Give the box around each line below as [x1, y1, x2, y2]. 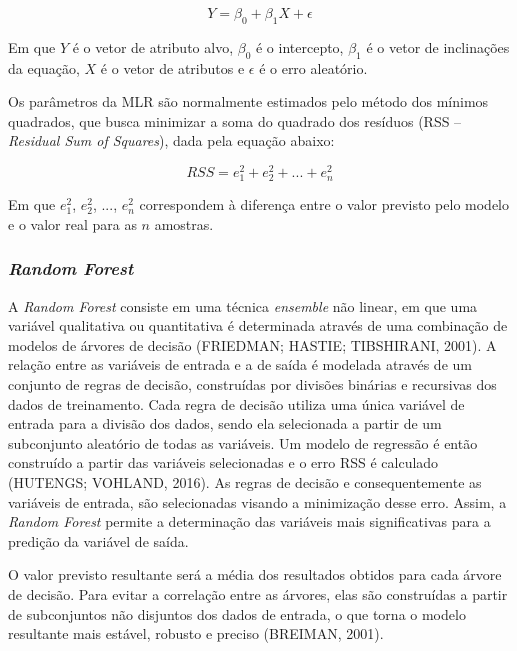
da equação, [8, 57, 80, 78]
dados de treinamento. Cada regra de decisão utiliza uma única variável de [8, 393, 465, 414]
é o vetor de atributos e [100, 57, 245, 78]
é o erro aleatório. [259, 57, 368, 78]
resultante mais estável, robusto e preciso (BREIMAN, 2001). [8, 623, 384, 644]
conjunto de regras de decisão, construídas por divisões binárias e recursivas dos [8, 373, 497, 394]
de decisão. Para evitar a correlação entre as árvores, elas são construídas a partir [8, 583, 508, 604]
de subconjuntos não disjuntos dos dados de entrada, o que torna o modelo [8, 603, 466, 624]
